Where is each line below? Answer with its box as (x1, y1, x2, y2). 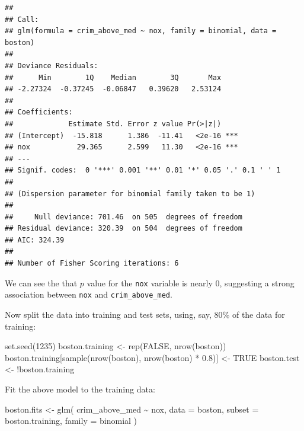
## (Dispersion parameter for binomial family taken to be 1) (5, 189, 255, 198)
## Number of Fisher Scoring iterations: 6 (5, 259, 179, 268)
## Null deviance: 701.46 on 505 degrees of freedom (5, 212, 242, 221)
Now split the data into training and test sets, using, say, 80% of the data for (5, 308, 285, 320)
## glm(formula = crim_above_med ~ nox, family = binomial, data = (5, 27, 277, 36)
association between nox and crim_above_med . (5, 288, 172, 301)
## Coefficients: (5, 108, 73, 117)
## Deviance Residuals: (5, 61, 98, 70)
